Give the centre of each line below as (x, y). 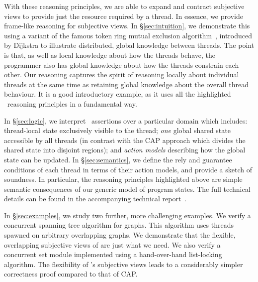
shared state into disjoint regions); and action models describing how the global (125, 150)
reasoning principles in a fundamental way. (72, 103)
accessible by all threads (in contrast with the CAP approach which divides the (125, 140)
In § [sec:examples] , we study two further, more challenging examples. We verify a (128, 215)
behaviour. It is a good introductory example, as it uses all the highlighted (118, 94)
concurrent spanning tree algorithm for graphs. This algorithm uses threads (119, 225)
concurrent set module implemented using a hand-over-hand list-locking (113, 254)
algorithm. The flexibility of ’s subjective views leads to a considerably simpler (124, 264)
